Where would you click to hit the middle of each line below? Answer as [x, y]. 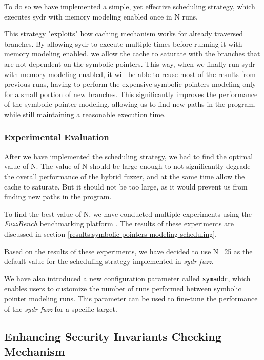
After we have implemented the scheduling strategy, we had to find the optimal [129, 156]
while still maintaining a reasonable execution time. [85, 114]
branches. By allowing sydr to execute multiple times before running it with [123, 43]
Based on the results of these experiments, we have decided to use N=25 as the [128, 251]
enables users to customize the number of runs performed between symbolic [123, 288]
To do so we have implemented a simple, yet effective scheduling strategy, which [130, 6]
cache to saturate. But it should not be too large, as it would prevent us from [126, 186]
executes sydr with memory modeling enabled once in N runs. [101, 16]
